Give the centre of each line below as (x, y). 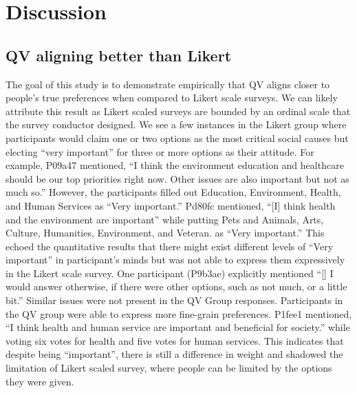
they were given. (40, 381)
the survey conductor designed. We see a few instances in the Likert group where (176, 124)
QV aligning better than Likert (119, 55)
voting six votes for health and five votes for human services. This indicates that (175, 340)
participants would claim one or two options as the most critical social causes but (177, 138)
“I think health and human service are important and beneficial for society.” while (178, 327)
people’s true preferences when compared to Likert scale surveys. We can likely (172, 98)
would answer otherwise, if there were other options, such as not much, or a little (176, 286)
